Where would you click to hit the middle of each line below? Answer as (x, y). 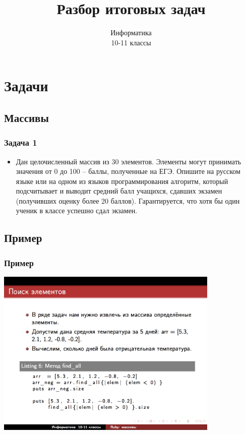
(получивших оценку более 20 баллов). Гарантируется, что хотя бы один (128, 200)
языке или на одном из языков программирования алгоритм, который (122, 181)
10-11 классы (131, 42)
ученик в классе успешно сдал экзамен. (77, 210)
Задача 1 (21, 142)
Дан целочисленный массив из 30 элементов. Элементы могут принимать (129, 161)
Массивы (26, 117)
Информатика (131, 33)
